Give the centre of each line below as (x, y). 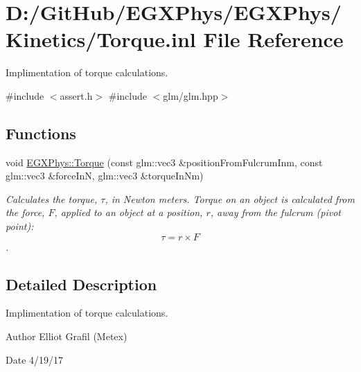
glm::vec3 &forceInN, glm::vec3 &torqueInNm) (105, 176)
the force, (25, 212)
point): (20, 226)
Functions (41, 133)
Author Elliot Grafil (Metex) (67, 336)
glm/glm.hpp (191, 95)
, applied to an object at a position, (129, 212)
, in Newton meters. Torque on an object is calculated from (230, 198)
